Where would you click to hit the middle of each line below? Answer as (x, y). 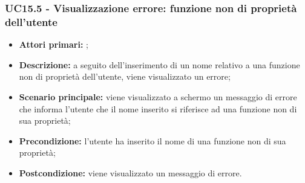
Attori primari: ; (54, 44)
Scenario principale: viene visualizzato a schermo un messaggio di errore (158, 96)
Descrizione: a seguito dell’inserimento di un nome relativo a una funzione (159, 64)
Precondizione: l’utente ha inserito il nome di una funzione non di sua (152, 140)
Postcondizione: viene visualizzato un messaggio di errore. (130, 172)
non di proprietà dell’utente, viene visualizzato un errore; (125, 76)
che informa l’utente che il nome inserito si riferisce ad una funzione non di (158, 108)
